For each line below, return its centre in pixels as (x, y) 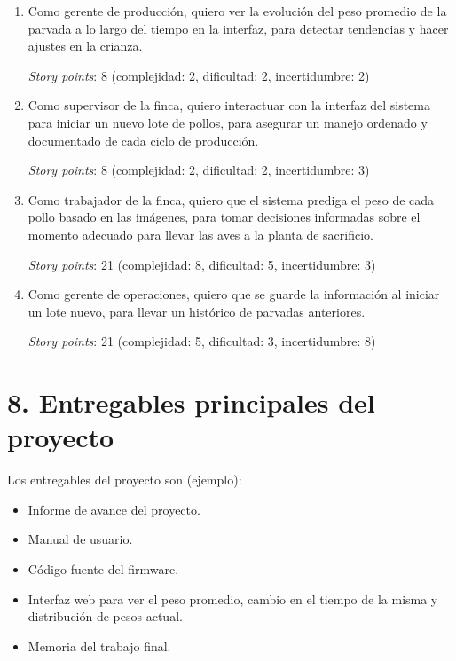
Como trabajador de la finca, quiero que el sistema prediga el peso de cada (231, 199)
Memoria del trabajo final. (99, 645)
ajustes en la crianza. (85, 46)
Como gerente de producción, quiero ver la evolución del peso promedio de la (237, 11)
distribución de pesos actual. (105, 616)
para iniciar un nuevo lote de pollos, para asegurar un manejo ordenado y (228, 122)
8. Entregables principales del (191, 402)
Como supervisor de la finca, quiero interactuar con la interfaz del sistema (229, 105)
